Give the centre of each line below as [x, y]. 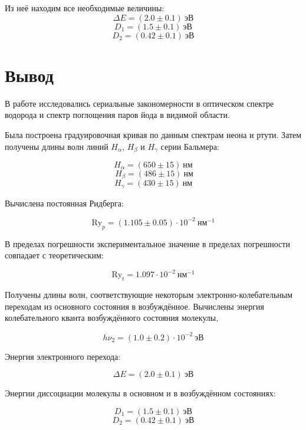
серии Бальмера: [190, 146]
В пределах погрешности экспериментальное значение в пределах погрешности [147, 243]
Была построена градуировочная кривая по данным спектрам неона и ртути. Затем [153, 134]
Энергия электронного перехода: [63, 356]
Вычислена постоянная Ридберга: [64, 203]
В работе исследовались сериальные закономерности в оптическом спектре [139, 103]
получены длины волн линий [57, 146]
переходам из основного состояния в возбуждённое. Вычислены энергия [134, 306]
